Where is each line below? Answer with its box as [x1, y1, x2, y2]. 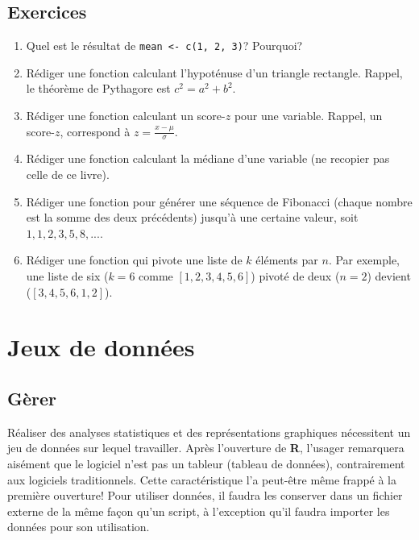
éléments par [255, 251, 318, 268]
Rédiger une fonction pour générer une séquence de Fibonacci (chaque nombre [26, 193, 413, 210]
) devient [367, 268, 411, 285]
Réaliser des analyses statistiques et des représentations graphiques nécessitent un [7, 423, 411, 440]
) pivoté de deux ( [251, 268, 340, 285]
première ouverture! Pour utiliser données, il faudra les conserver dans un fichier [7, 487, 403, 504]
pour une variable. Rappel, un [234, 107, 383, 124]
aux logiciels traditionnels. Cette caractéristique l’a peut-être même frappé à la [7, 471, 397, 488]
